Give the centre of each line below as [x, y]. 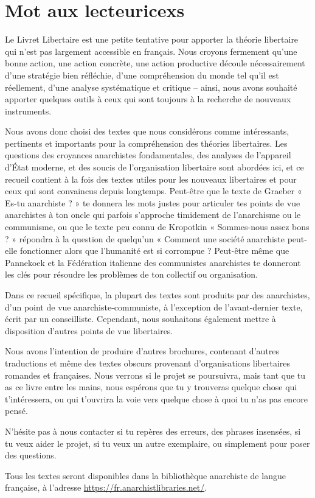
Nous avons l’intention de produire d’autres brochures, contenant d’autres [142, 351]
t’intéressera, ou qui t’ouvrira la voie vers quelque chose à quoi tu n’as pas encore [157, 398]
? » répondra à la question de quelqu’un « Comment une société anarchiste [145, 238]
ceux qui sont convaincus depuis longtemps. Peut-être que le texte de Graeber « [154, 191]
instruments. [28, 110]
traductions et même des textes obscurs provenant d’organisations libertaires [148, 363]
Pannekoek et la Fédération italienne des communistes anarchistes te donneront [153, 262]
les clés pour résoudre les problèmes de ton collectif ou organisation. [131, 274]
